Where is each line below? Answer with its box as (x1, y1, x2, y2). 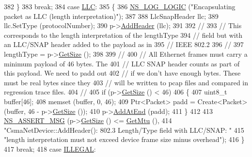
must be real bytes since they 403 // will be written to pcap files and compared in (4, 77, 249, 87)
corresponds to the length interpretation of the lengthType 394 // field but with (4, 30, 242, 40)
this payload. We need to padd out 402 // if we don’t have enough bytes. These (4, 68, 241, 78)
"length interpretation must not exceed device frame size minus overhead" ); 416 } (4, 134, 245, 144)
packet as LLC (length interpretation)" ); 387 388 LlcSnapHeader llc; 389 (4, 11, 219, 21)
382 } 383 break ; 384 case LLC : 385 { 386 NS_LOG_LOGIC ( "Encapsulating (4, 1, 236, 11)
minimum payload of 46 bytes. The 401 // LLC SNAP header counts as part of (4, 58, 240, 68)
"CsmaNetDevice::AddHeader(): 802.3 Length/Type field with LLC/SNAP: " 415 (4, 125, 244, 135)
